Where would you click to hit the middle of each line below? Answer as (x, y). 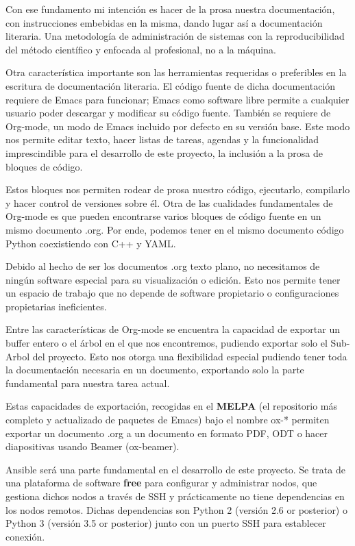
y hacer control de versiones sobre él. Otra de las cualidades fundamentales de (169, 202)
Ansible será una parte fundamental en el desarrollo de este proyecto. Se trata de (175, 469)
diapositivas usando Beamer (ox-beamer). (93, 446)
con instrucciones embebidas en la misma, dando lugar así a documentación (164, 22)
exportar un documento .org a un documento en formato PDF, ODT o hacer (167, 433)
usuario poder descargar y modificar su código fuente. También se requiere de (168, 113)
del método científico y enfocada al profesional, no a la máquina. (141, 49)
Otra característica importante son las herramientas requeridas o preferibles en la (176, 72)
